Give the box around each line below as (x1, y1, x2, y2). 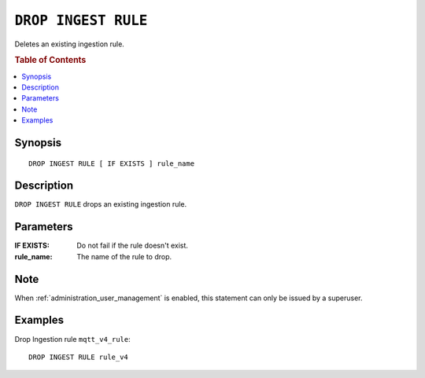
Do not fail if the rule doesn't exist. (76, 240, 189, 251)
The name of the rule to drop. (76, 251, 172, 261)
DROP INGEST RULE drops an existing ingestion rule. (14, 200, 187, 209)
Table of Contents (14, 55, 87, 66)
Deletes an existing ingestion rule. (14, 39, 125, 49)
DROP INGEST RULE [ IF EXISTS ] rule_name (28, 159, 195, 168)
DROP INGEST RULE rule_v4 (28, 352, 129, 361)
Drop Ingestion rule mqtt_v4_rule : (14, 334, 131, 343)
